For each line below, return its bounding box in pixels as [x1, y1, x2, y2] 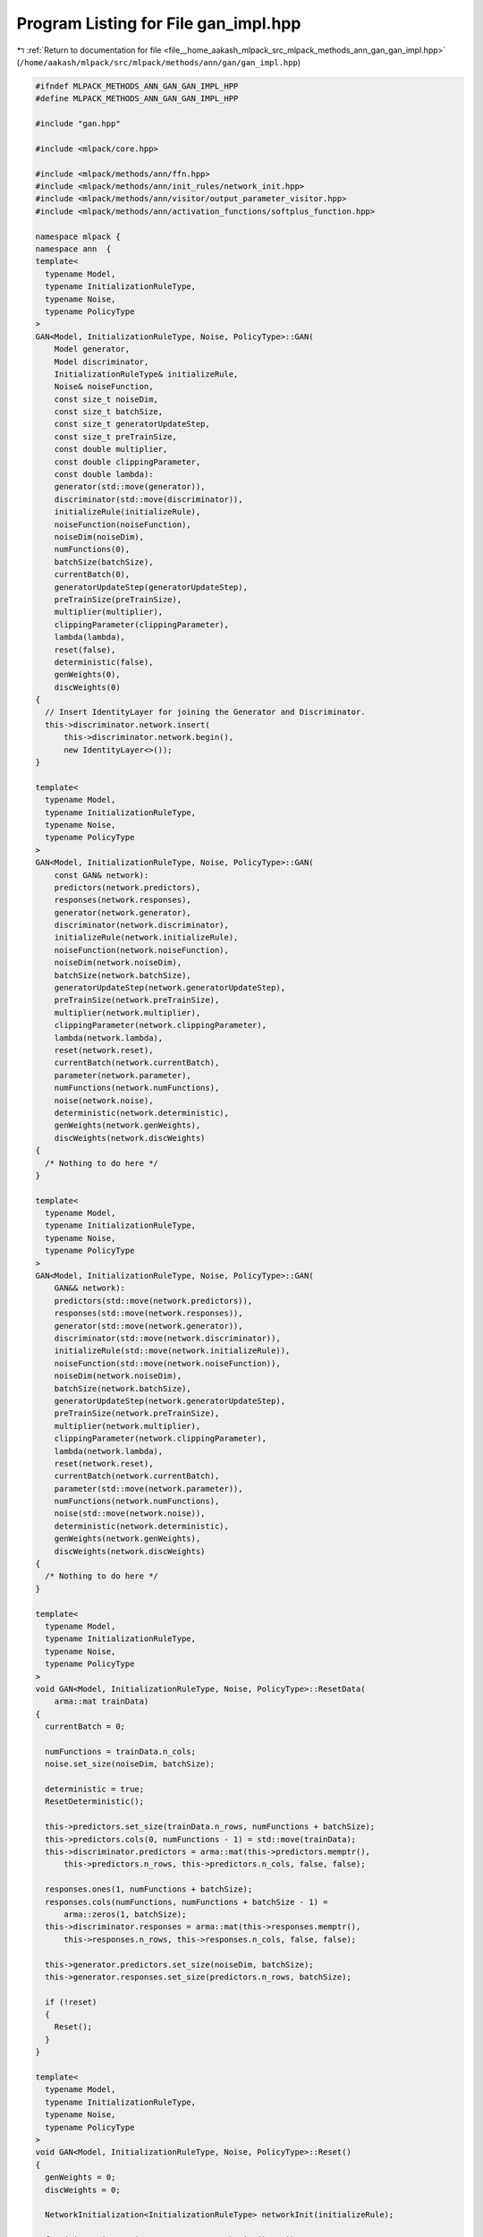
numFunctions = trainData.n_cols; [45, 1746, 197, 1756]
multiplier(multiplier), [54, 607, 164, 617]
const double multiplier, [54, 444, 168, 455]
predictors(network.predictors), [54, 882, 201, 892]
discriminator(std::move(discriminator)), [54, 494, 243, 505]
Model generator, [54, 344, 131, 354]
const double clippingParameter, [54, 456, 201, 467]
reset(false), [54, 644, 116, 655]
